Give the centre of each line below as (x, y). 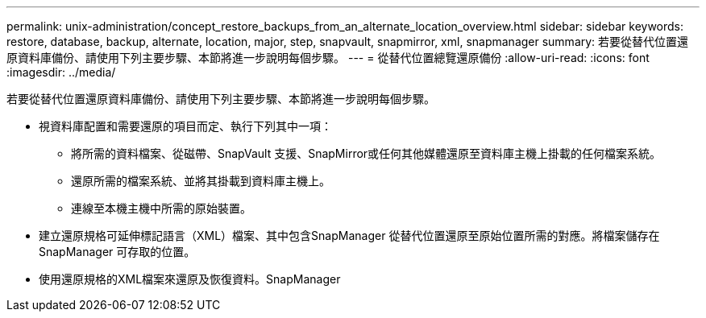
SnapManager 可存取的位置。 (117, 252)
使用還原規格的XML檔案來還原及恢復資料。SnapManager (190, 279)
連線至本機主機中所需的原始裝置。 (161, 208)
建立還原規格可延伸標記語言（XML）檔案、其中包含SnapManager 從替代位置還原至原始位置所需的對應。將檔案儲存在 (349, 235)
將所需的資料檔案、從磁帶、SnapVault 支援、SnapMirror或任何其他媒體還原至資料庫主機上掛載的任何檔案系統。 (366, 153)
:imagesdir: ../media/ (61, 72)
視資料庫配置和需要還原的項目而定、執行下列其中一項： (185, 126)
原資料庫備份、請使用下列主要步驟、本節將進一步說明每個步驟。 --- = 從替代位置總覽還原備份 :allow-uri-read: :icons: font (328, 58)
